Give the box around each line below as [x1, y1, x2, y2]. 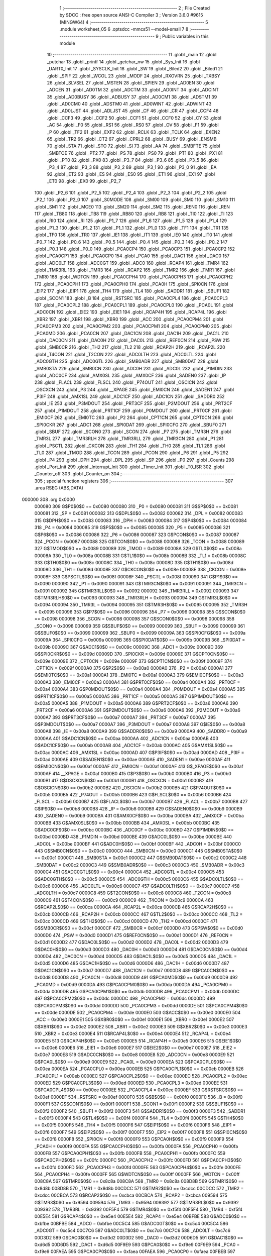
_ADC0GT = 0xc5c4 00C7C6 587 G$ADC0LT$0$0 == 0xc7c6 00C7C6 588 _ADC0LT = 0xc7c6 [34, 1227, 231, 1233]
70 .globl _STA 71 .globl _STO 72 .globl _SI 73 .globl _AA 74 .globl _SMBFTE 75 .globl [47, 143, 220, 149]
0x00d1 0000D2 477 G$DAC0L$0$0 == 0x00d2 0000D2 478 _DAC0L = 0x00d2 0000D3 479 [34, 939, 228, 946]
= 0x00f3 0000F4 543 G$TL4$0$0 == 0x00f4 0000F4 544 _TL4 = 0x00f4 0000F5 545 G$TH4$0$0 [34, 1115, 244, 1121]
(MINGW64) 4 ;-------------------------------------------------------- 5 [59, 19, 208, 25]
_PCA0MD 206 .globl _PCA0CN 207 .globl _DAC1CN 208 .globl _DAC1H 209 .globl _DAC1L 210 [34, 330, 229, 336]
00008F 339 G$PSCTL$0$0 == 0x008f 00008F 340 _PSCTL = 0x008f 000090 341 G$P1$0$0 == [34, 573, 238, 580]
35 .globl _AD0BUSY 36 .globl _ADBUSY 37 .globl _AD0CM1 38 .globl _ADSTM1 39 [47, 93, 217, 100]
